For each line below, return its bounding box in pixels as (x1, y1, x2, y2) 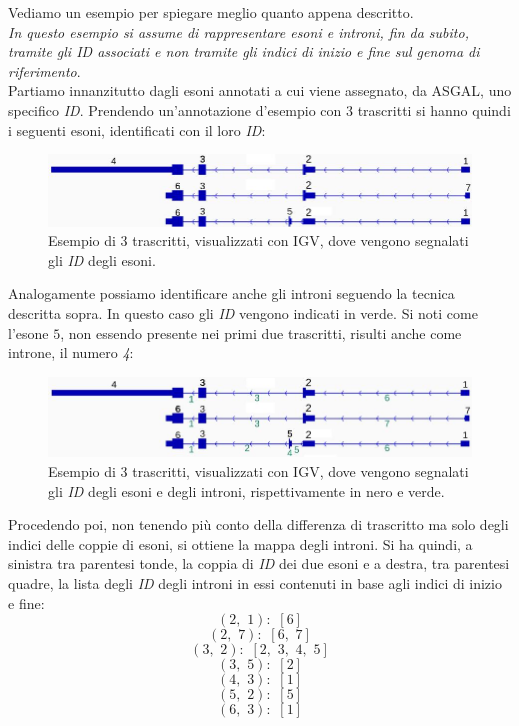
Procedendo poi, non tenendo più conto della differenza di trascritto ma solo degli (8, 514, 509, 535)
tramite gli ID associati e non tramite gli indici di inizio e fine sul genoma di (8, 41, 480, 62)
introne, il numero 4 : (8, 342, 134, 363)
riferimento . (8, 60, 81, 81)
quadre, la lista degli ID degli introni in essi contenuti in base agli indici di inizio (8, 572, 502, 593)
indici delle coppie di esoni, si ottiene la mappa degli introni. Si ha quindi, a (8, 533, 473, 554)
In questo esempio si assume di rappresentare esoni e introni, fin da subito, (8, 21, 469, 42)
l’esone (8, 322, 49, 343)
